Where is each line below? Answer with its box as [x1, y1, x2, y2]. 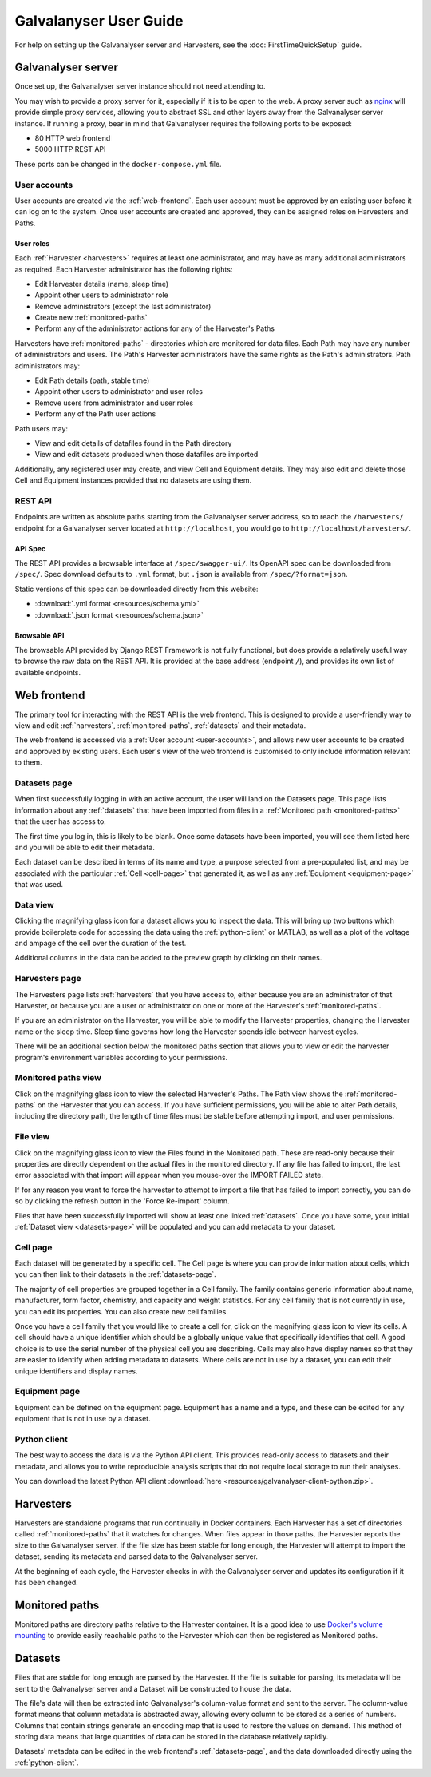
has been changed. [14, 1577, 79, 1587]
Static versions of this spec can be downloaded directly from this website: [14, 584, 259, 594]
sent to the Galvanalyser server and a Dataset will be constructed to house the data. [14, 1684, 291, 1693]
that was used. [14, 880, 64, 889]
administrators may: [14, 360, 81, 371]
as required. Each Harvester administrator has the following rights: [14, 264, 233, 274]
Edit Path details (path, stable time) [34, 376, 150, 385]
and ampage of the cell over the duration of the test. [14, 939, 187, 948]
